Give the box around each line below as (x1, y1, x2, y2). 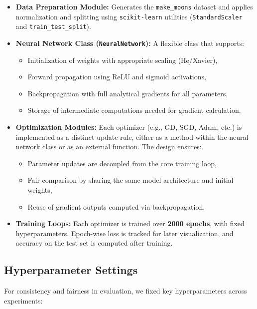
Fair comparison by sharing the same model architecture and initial (27, 175, 234, 185)
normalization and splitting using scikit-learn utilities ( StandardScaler (15, 11, 243, 21)
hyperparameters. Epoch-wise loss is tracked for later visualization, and (15, 228, 234, 238)
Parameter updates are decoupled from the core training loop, (27, 158, 217, 168)
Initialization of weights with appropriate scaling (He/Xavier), (27, 54, 218, 65)
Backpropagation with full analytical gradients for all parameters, (27, 88, 228, 98)
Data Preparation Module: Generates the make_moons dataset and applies (15, 1, 253, 11)
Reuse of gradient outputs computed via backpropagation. (27, 201, 205, 212)
